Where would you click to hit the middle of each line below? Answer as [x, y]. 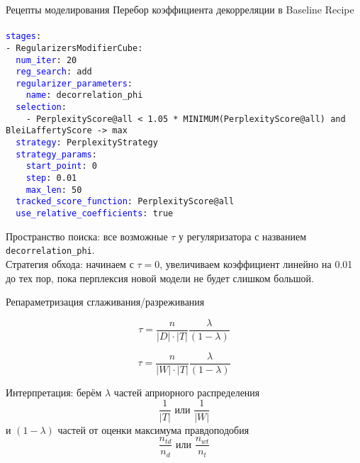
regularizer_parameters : [74, 83]
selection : [41, 107]
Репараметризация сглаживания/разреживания [105, 302]
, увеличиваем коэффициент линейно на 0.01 [256, 263]
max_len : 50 [54, 190]
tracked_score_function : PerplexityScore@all [125, 202]
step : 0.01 [51, 178]
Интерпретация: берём [54, 392]
